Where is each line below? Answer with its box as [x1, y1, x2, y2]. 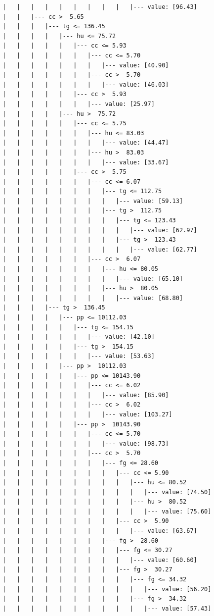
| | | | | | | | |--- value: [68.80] [2, 294, 183, 302]
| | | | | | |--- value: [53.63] [2, 353, 155, 360]
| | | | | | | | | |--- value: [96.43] [2, 3, 197, 10]
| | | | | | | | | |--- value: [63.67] [2, 527, 197, 535]
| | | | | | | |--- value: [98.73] [2, 440, 169, 447]
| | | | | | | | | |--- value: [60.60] [2, 556, 197, 564]
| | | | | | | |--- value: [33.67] [2, 158, 169, 166]
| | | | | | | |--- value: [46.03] [2, 81, 169, 88]
